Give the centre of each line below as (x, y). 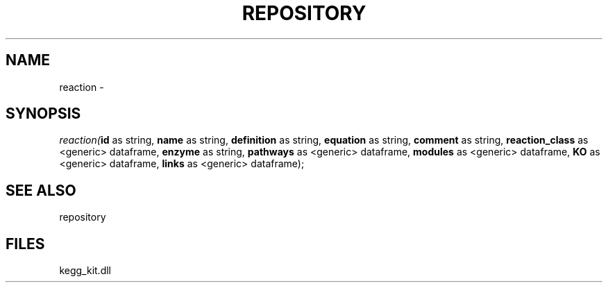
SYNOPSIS (43, 114)
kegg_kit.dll (85, 271)
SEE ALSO (41, 190)
